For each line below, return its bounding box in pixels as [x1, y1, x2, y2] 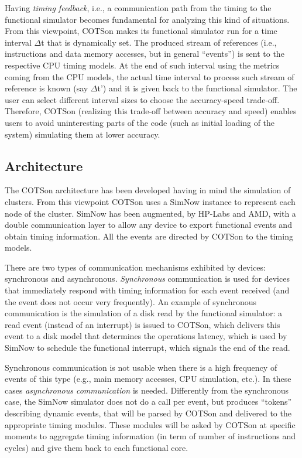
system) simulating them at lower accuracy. [5, 128, 160, 140]
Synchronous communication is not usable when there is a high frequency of [5, 361, 277, 373]
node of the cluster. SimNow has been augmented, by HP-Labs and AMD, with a [5, 207, 296, 219]
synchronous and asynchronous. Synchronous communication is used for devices [5, 272, 290, 285]
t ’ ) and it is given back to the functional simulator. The [97, 82, 297, 94]
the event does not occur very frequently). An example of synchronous [5, 295, 257, 307]
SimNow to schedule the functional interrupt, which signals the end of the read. [5, 341, 290, 354]
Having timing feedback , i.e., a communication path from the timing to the [5, 2, 272, 13]
